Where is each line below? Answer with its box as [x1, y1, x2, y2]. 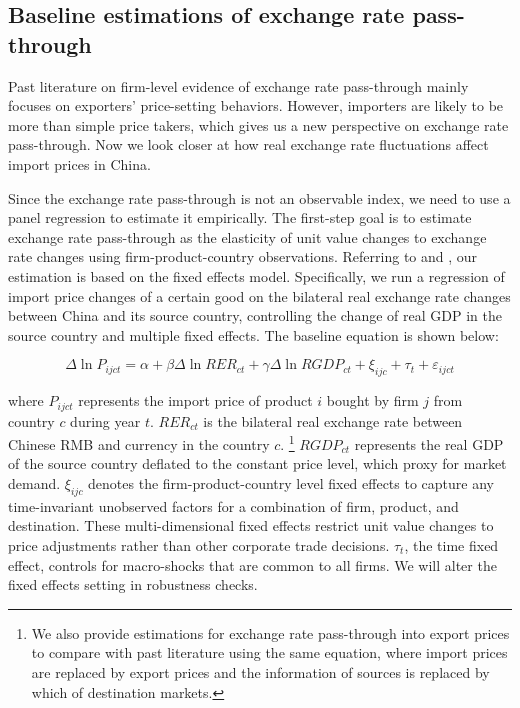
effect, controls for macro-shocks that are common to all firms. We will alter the [8, 554, 497, 575]
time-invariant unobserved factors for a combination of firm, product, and [8, 495, 459, 516]
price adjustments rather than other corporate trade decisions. [8, 534, 390, 555]
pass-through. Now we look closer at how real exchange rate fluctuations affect [8, 134, 489, 155]
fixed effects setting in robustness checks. [8, 574, 258, 595]
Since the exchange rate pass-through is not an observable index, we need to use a [8, 187, 511, 208]
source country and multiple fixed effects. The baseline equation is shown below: [8, 324, 499, 345]
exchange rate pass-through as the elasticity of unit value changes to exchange [8, 226, 487, 247]
